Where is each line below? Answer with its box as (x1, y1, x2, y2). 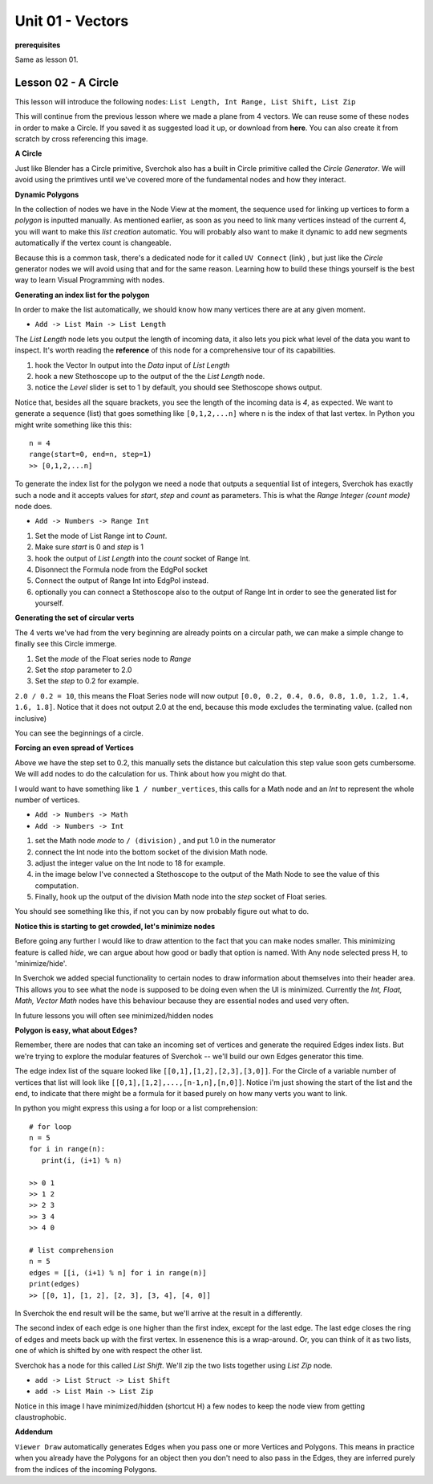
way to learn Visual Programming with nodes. (14, 275, 165, 285)
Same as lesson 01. (14, 55, 79, 64)
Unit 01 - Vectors (14, 12, 129, 30)
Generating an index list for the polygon (14, 290, 150, 300)
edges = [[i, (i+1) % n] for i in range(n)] (29, 1268, 208, 1277)
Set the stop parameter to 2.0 (34, 665, 132, 675)
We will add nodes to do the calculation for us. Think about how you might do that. (14, 769, 288, 779)
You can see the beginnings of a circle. (14, 728, 144, 738)
